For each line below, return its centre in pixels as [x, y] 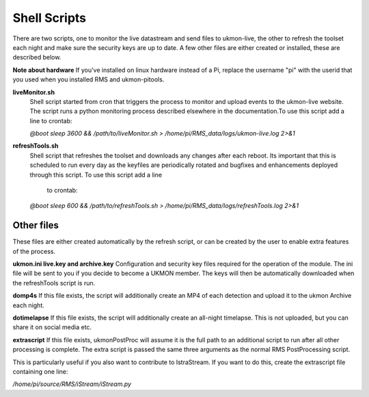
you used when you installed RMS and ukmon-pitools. [88, 79]
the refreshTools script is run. [54, 283]
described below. [37, 57]
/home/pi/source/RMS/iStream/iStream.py [72, 384]
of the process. [34, 251]
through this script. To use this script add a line [96, 175]
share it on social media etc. [52, 327]
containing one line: [40, 372]
